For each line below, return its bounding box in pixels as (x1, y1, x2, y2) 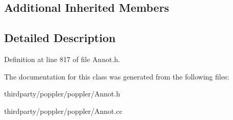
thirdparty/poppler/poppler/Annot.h (4, 88, 120, 99)
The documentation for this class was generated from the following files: (4, 71, 229, 82)
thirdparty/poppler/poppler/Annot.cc (4, 105, 123, 116)
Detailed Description (4, 30, 116, 46)
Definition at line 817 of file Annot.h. (4, 53, 120, 64)
